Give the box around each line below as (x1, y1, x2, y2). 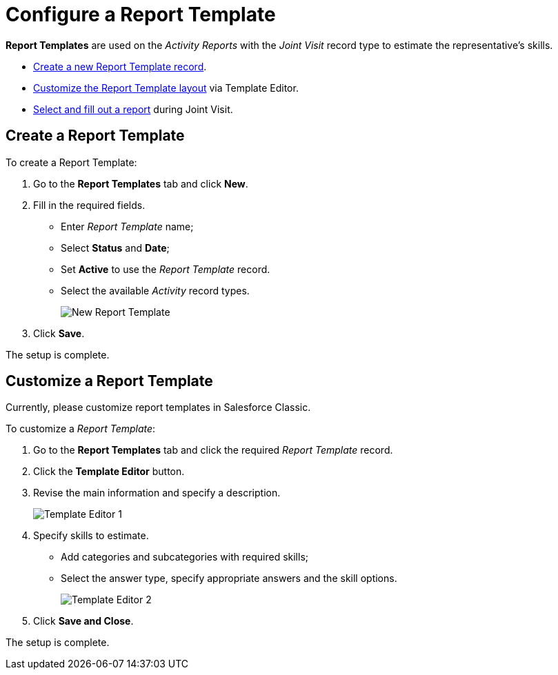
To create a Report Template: (6, 156, 137, 168)
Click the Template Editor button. (33, 465, 185, 478)
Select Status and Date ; (61, 241, 170, 254)
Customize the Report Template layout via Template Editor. (33, 81, 299, 94)
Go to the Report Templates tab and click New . (33, 177, 248, 190)
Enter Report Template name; (61, 220, 194, 232)
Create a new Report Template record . (33, 60, 207, 72)
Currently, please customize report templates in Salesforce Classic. (6, 401, 311, 414)
